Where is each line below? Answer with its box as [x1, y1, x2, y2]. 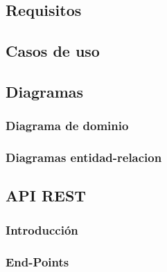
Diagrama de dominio [6, 117, 129, 134]
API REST [6, 185, 87, 206]
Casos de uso [6, 40, 100, 62]
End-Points [6, 253, 69, 270]
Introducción [6, 221, 78, 238]
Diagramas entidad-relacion [6, 149, 162, 166]
